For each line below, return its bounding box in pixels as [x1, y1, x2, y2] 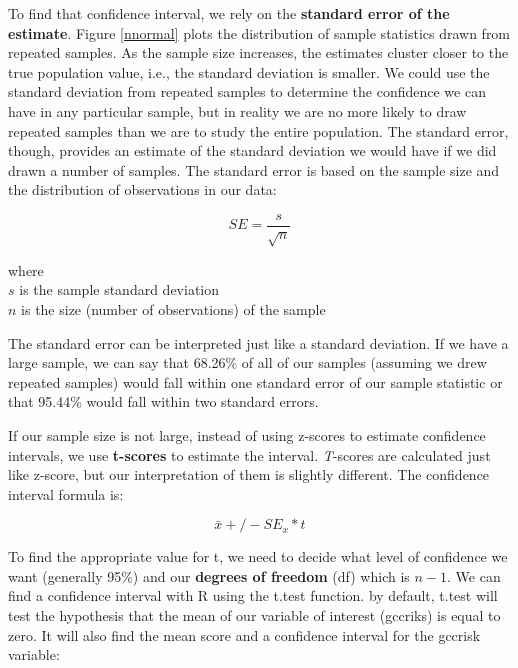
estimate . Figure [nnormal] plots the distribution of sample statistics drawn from [8, 22, 511, 43]
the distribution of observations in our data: [8, 179, 277, 200]
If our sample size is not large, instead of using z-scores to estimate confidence [8, 424, 486, 445]
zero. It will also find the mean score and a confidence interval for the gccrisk [8, 624, 481, 645]
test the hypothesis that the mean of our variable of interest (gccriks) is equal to [8, 605, 501, 626]
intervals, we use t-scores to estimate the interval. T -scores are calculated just [8, 444, 491, 465]
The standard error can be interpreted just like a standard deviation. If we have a [8, 332, 509, 353]
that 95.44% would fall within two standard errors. [8, 391, 319, 412]
